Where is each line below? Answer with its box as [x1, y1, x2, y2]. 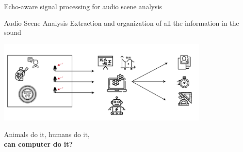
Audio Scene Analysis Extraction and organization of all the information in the [4, 17, 239, 28]
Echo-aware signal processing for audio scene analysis [4, 1, 162, 11]
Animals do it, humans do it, [4, 129, 90, 139]
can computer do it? [4, 138, 73, 149]
